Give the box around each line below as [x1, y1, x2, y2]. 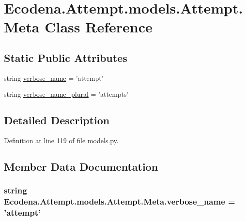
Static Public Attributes [4, 50, 127, 65]
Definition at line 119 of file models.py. [4, 135, 119, 146]
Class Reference [45, 17, 153, 37]
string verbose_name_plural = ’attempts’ [4, 89, 129, 99]
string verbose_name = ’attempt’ [4, 73, 104, 83]
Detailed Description [4, 113, 110, 128]
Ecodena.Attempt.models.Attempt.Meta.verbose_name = [4, 195, 235, 207]
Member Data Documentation [4, 159, 158, 174]
